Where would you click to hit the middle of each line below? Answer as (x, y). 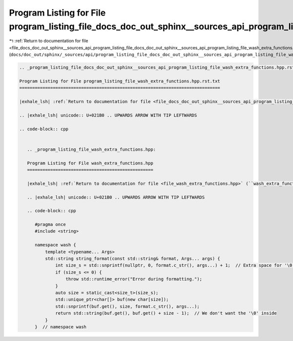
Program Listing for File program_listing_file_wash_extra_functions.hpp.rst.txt (120, 81)
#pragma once (50, 225)
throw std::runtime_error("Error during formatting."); (134, 279)
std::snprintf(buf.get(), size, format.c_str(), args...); (127, 306)
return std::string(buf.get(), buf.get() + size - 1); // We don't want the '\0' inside (166, 313)
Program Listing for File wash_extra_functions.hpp (90, 163)
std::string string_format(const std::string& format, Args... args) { (133, 259)
